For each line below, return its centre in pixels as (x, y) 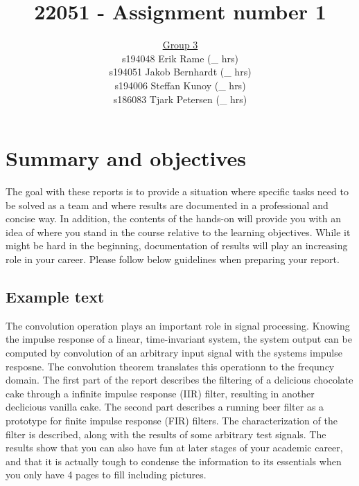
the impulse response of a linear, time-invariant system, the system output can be (179, 339)
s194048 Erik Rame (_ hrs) (180, 58)
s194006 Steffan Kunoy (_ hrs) (180, 85)
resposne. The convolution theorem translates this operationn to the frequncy (170, 366)
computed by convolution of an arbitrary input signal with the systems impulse (174, 352)
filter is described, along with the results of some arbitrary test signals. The (166, 434)
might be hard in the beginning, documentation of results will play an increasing (177, 245)
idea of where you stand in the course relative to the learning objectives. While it (178, 232)
